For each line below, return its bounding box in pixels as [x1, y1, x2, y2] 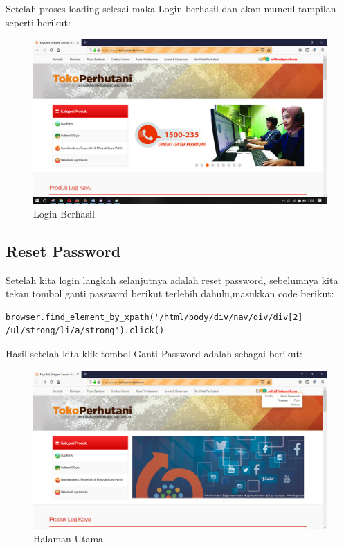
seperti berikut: [6, 15, 71, 29]
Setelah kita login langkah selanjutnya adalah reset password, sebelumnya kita [6, 272, 338, 287]
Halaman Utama [33, 531, 104, 546]
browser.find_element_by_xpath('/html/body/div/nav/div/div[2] [6, 312, 303, 322]
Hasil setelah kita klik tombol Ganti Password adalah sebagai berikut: [6, 346, 302, 361]
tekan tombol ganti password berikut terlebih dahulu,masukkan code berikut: [6, 286, 334, 301]
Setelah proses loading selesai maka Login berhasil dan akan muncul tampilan [6, 1, 336, 15]
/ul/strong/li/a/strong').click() [6, 326, 165, 336]
